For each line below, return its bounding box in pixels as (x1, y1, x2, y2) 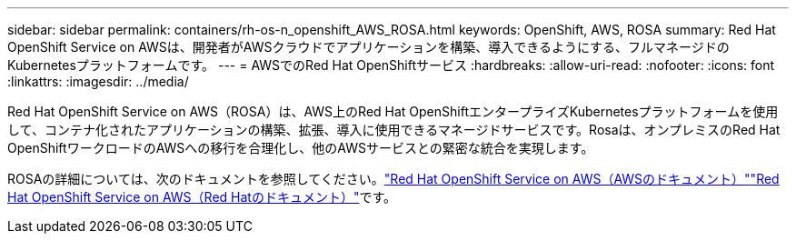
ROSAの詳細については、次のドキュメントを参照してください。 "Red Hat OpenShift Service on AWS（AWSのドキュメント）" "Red (7, 171, 780, 186)
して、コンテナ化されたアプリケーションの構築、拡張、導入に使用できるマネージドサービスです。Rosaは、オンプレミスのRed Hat (7, 122, 781, 137)
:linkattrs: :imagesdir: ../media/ (7, 74, 189, 89)
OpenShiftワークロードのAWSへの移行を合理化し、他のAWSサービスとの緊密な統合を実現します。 (7, 140, 594, 156)
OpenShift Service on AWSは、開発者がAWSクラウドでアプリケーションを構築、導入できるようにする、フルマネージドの (7, 39, 730, 55)
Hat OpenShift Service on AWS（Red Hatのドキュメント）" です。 (7, 189, 397, 205)
